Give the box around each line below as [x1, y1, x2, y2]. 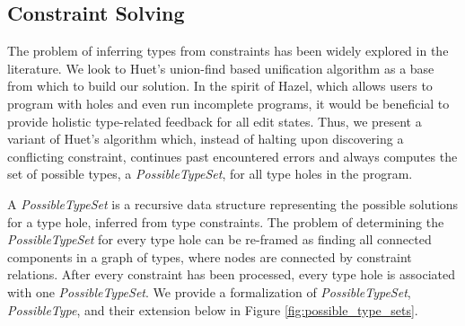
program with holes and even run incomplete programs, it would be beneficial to [7, 93, 450, 112]
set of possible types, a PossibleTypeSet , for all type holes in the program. [7, 164, 413, 183]
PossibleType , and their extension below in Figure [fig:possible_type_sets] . [7, 300, 418, 319]
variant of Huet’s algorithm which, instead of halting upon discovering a [7, 129, 404, 148]
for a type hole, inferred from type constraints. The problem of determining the [7, 212, 444, 231]
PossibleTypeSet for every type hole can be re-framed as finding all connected [7, 230, 432, 249]
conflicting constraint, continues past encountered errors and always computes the [7, 146, 458, 165]
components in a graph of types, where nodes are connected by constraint [7, 247, 412, 266]
